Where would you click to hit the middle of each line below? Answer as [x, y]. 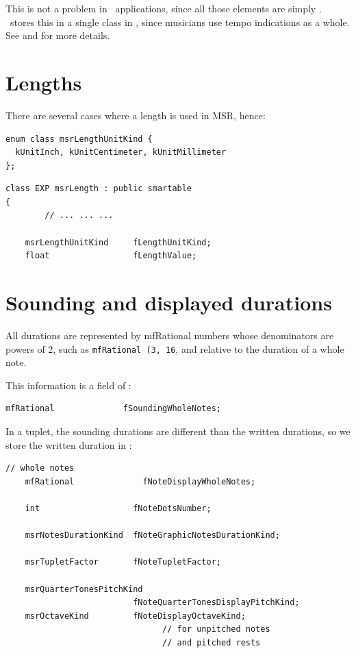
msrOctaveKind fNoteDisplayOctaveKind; [135, 616]
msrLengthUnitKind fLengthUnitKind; [118, 242]
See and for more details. [58, 35]
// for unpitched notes [216, 629]
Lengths [44, 82]
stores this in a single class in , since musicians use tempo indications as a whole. [180, 22]
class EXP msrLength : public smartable [99, 189]
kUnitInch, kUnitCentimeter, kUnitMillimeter [121, 152]
